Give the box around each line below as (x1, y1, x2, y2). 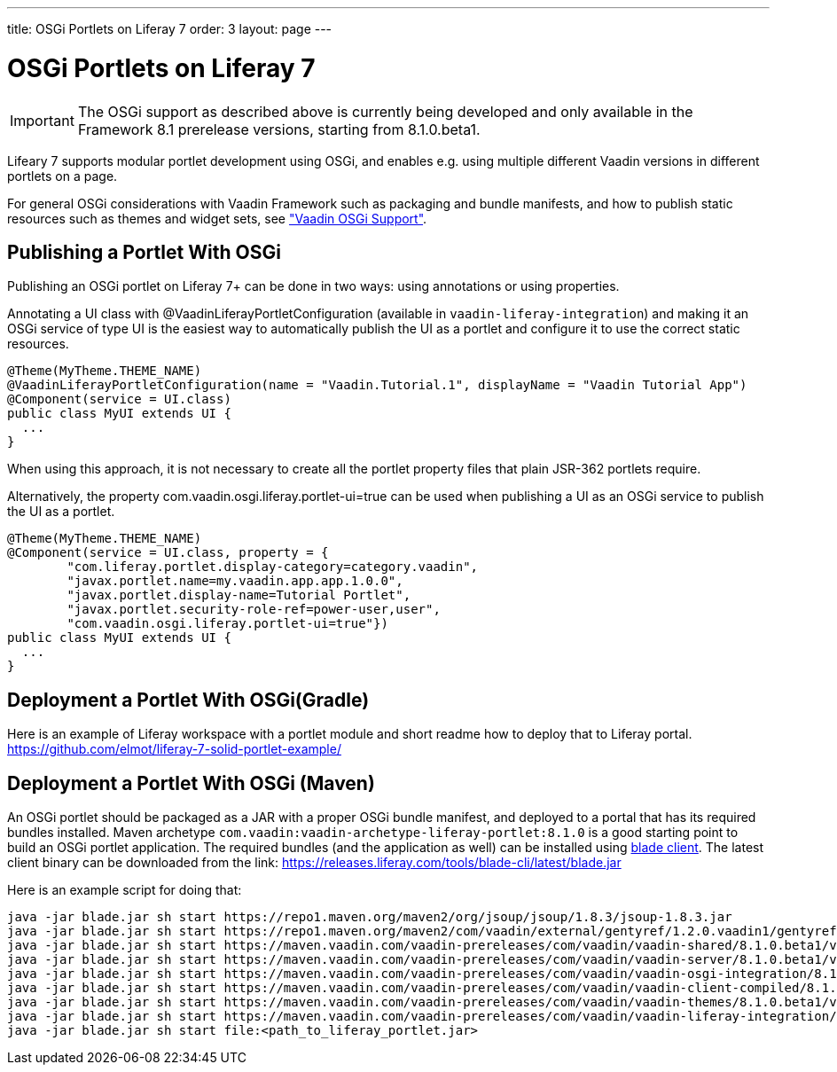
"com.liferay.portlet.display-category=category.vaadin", (66, 559, 479, 575)
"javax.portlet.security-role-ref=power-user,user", (66, 602, 441, 617)
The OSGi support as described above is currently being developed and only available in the (77, 102, 693, 121)
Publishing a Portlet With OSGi (7, 240, 281, 263)
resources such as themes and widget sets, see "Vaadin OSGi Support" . (7, 210, 427, 226)
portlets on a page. (7, 168, 118, 184)
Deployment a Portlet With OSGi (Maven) (7, 771, 375, 794)
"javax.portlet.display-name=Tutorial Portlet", (66, 588, 411, 603)
